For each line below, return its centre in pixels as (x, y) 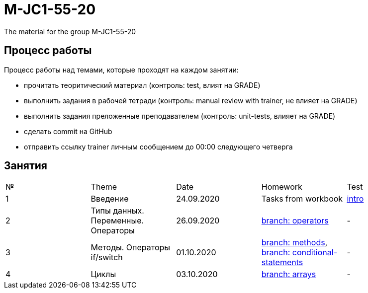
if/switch (107, 257)
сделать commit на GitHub (68, 131)
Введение (110, 199)
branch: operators (295, 221)
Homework (282, 187)
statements (282, 262)
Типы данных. (117, 211)
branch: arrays (289, 274)
